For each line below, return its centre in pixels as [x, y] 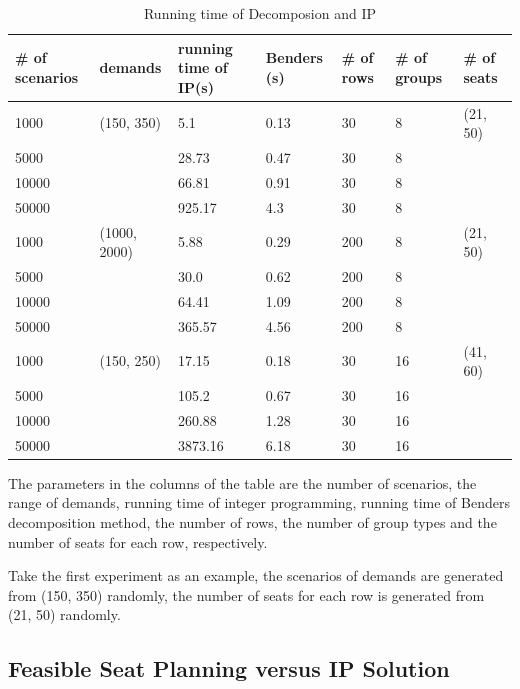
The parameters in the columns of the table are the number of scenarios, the [242, 482]
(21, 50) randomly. [64, 614]
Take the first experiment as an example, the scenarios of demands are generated [256, 575]
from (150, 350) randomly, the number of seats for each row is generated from [246, 594]
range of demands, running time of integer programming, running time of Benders [259, 502]
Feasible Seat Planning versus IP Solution [229, 668]
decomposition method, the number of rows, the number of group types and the [252, 521]
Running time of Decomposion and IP [260, 13]
